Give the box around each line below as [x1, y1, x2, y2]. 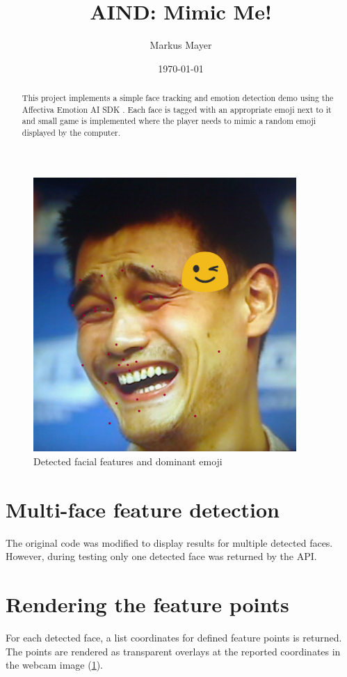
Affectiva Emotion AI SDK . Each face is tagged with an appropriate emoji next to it [22, 103, 332, 115]
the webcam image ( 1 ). [6, 657, 103, 672]
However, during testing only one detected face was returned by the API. [6, 549, 317, 563]
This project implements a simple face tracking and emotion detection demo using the [22, 92, 334, 104]
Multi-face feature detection [6, 495, 280, 523]
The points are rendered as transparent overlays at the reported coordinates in [6, 644, 341, 658]
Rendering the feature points [6, 590, 289, 618]
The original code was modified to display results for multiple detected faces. [6, 535, 333, 550]
